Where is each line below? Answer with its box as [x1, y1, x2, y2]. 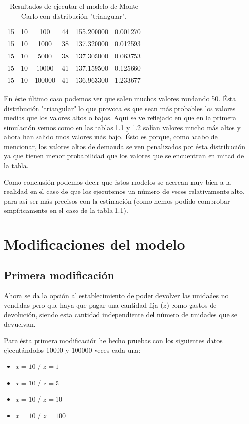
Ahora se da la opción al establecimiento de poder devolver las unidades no [4, 290, 229, 300]
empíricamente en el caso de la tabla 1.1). [4, 205, 128, 215]
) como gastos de [166, 300, 217, 310]
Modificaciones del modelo [4, 234, 185, 254]
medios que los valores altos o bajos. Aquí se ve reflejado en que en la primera [4, 113, 236, 123]
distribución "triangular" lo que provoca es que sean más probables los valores [4, 103, 236, 113]
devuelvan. [4, 319, 36, 329]
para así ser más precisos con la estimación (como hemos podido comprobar [4, 195, 230, 206]
